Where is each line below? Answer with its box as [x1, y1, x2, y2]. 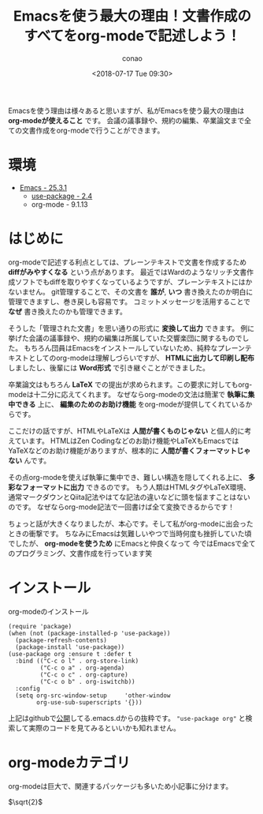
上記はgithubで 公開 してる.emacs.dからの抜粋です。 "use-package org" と [8, 713, 246, 722]
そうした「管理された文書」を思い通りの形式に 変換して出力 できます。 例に [8, 323, 255, 332]
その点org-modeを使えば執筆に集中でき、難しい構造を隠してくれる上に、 [8, 472, 246, 482]
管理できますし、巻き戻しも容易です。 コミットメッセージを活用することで [8, 297, 250, 306]
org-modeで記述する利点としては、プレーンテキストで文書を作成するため [8, 257, 247, 267]
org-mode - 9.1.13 [31, 199, 88, 209]
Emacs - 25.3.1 [19, 182, 68, 192]
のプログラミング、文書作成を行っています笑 [8, 548, 153, 557]
